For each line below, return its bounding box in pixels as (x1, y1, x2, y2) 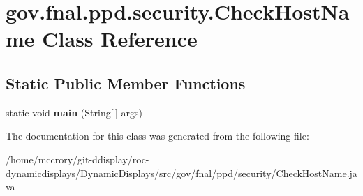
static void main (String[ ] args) (6, 105, 142, 119)
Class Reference (42, 24, 198, 53)
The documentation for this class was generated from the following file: (6, 128, 309, 143)
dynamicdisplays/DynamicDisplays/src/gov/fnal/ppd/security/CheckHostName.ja (6, 165, 357, 180)
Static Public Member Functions (6, 72, 246, 93)
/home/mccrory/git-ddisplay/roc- (6, 151, 149, 166)
